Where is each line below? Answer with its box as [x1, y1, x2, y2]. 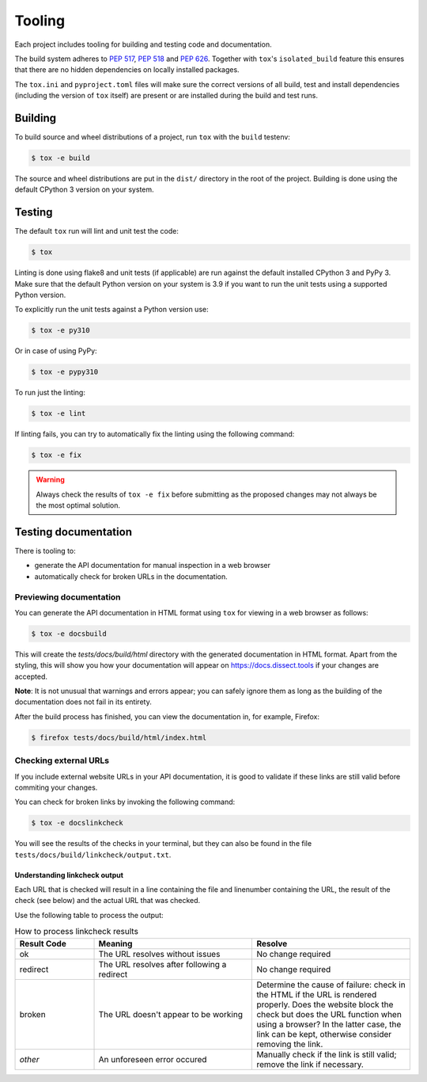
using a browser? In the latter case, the [256, 1019, 402, 1030]
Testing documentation [14, 525, 132, 539]
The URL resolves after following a [98, 958, 227, 970]
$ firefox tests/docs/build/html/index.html [31, 733, 207, 742]
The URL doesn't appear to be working [98, 1008, 244, 1019]
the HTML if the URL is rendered [256, 989, 377, 1000]
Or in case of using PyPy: [14, 346, 98, 356]
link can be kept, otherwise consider [256, 1028, 392, 1039]
